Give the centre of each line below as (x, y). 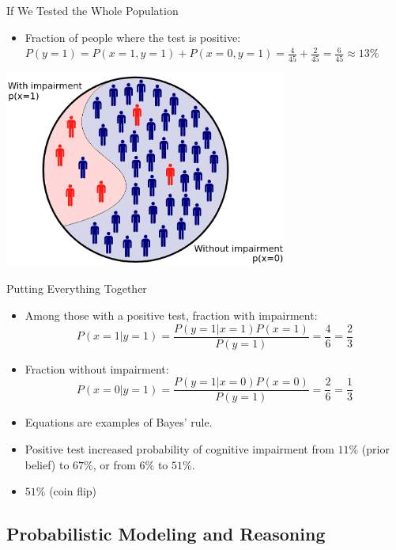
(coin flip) (73, 491)
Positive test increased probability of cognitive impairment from (179, 448)
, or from (114, 464)
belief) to (47, 464)
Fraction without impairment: (97, 368)
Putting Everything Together (77, 288)
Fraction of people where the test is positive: (133, 37)
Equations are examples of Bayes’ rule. (119, 422)
